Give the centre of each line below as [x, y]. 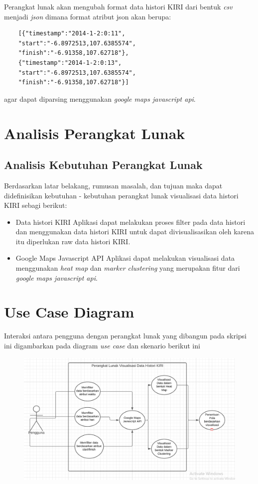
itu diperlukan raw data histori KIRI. [73, 241]
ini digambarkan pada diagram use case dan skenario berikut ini [102, 345]
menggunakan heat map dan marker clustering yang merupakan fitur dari [128, 268]
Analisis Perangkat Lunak [95, 133]
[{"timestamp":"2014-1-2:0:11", [72, 34]
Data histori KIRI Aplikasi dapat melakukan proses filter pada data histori [130, 222]
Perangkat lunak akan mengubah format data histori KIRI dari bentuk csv [118, 6]
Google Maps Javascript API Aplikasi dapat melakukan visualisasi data [125, 258]
